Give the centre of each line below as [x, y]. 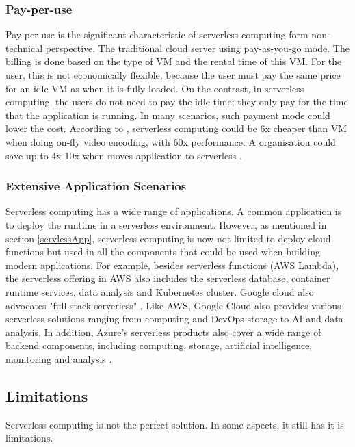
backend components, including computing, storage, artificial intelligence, [159, 345]
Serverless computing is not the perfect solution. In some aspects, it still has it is [175, 424]
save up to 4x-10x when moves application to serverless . [124, 155]
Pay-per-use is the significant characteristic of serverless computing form [157, 35]
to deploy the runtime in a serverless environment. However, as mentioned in [166, 224]
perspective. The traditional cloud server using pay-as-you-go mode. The [197, 48]
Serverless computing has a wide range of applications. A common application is [174, 211]
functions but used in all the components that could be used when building [163, 252]
